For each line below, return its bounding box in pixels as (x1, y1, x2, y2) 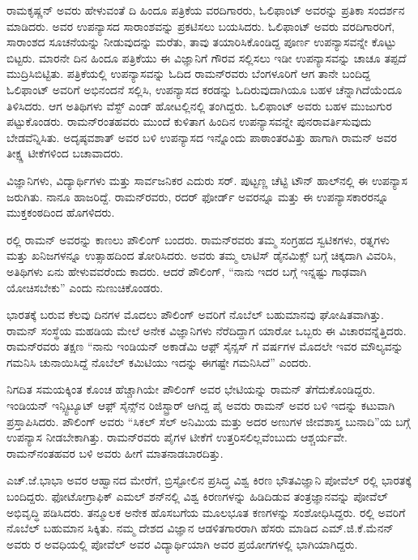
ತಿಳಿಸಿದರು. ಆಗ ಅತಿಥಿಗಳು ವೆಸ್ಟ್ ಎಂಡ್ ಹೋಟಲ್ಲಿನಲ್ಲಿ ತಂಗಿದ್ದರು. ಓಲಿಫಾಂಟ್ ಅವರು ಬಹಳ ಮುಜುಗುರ (6, 97, 392, 114)
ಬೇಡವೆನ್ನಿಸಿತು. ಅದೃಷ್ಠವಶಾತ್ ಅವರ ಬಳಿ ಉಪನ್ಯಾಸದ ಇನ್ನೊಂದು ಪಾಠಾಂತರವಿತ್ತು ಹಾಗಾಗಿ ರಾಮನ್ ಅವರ (6, 128, 398, 145)
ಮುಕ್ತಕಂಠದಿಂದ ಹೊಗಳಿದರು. (6, 204, 115, 221)
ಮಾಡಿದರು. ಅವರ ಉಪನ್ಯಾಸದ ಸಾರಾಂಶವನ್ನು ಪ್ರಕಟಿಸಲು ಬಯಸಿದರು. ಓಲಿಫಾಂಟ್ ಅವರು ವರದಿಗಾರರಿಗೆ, (6, 17, 395, 34)
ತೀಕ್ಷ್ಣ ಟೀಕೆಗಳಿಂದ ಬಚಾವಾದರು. (6, 144, 124, 162)
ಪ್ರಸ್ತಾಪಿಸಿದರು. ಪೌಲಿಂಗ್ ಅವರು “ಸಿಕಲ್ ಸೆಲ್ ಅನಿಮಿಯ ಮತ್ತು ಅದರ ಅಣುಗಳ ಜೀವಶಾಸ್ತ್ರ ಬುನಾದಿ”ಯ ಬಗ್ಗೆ (6, 412, 411, 429)
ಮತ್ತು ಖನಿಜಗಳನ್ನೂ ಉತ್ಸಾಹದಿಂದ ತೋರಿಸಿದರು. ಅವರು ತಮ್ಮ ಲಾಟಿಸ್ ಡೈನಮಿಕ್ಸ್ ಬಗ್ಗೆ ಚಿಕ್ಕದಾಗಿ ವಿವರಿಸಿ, (6, 247, 396, 264)
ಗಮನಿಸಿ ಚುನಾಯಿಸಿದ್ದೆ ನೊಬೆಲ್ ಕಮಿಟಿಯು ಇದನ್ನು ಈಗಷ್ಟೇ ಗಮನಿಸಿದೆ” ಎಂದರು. (6, 353, 312, 370)
